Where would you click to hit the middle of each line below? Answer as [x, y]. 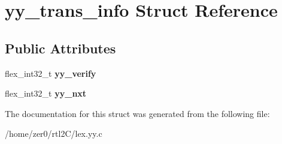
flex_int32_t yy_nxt [46, 93]
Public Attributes [60, 48]
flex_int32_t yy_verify [51, 73]
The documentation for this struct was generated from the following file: [137, 113]
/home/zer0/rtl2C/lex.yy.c [54, 133]
